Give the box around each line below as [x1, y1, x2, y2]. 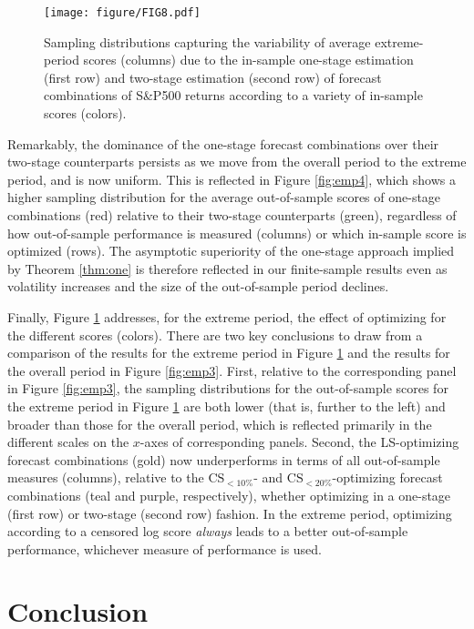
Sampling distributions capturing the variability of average [44, 32, 371, 51]
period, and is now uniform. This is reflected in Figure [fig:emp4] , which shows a [7, 169, 456, 188]
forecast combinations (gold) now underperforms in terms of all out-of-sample [7, 450, 440, 469]
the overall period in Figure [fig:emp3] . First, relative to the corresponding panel [7, 360, 457, 380]
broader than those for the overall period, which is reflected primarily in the [7, 414, 432, 433]
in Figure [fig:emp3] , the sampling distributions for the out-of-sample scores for [7, 379, 448, 398]
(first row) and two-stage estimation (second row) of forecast [44, 67, 382, 86]
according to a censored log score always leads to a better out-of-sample [7, 522, 408, 541]
